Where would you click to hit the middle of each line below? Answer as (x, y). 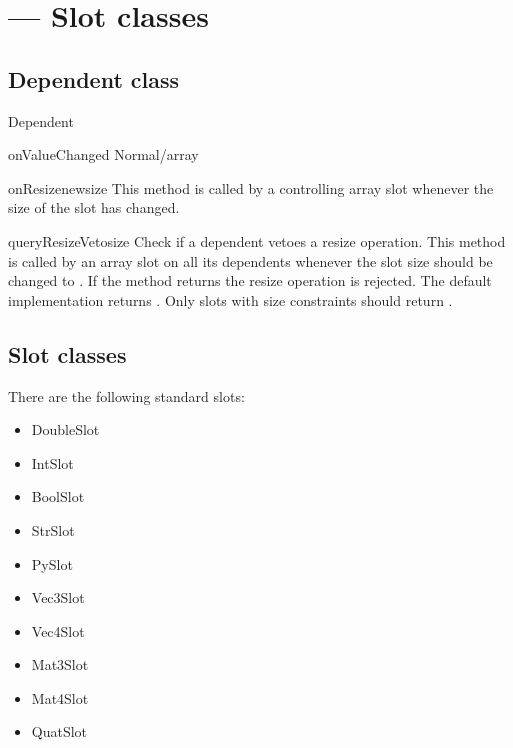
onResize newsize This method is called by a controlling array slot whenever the (251, 187)
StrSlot (53, 529)
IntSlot (52, 462)
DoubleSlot (65, 429)
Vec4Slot (58, 630)
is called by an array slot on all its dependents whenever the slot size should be (250, 260)
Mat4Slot (60, 697)
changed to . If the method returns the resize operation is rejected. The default (250, 280)
